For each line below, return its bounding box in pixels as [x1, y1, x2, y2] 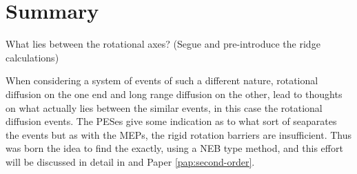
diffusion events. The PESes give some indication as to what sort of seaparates [6, 114, 337, 128]
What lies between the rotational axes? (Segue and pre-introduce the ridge [6, 37, 320, 51]
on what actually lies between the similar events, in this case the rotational [6, 100, 323, 115]
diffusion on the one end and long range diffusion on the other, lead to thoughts [6, 86, 343, 101]
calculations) [6, 50, 59, 64]
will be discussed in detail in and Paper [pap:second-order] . [6, 154, 255, 168]
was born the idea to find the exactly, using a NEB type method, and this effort [6, 141, 343, 155]
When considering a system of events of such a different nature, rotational [6, 73, 318, 88]
